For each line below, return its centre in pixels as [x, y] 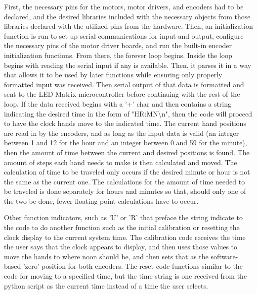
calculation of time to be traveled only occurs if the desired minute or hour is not [127, 172]
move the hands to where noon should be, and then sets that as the [106, 256]
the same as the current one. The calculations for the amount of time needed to [125, 181]
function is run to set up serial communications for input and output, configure [124, 35]
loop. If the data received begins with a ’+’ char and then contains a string [118, 103]
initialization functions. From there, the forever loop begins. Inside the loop [118, 55]
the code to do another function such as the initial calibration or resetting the [122, 227]
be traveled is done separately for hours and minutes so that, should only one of [125, 191]
